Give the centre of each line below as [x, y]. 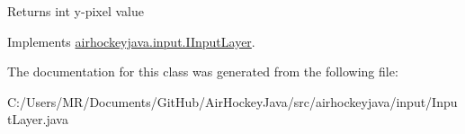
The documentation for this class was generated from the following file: [203, 71]
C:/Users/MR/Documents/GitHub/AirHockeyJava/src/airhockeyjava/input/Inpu [232, 101]
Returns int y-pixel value [76, 11]
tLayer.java [38, 119]
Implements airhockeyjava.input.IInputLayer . [131, 41]
